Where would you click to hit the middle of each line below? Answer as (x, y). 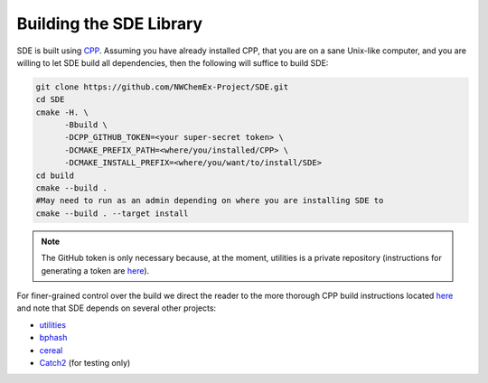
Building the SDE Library (110, 23)
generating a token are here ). (95, 270)
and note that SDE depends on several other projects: (117, 308)
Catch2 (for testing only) (85, 362)
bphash (53, 338)
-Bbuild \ (86, 125)
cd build (55, 175)
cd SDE (50, 100)
